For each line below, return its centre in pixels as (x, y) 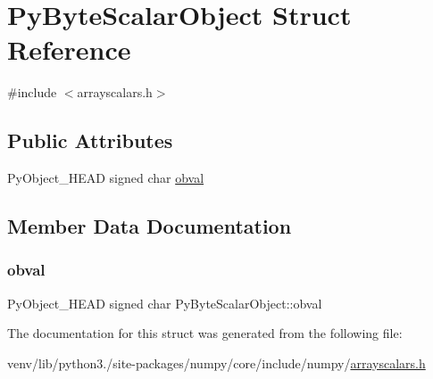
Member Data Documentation (150, 226)
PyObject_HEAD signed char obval (106, 178)
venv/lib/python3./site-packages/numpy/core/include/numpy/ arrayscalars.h (216, 363)
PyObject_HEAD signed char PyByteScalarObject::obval (165, 303)
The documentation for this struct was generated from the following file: (205, 333)
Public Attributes (90, 140)
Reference (69, 49)
